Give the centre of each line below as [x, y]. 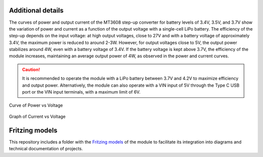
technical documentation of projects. [46, 149]
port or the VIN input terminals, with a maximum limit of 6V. [81, 92]
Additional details [36, 10]
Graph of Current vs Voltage [37, 116]
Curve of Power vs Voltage [36, 105]
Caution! [31, 69]
